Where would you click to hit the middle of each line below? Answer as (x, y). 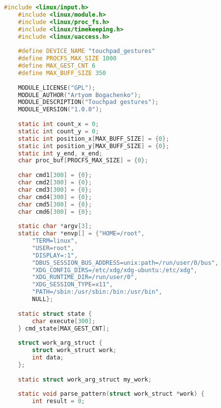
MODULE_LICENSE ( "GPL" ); (57, 88)
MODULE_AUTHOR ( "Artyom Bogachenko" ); (80, 95)
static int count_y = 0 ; (58, 131)
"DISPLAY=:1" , (55, 255)
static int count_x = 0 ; (58, 124)
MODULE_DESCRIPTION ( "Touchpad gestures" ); (88, 102)
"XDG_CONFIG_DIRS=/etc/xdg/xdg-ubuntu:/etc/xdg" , (115, 270)
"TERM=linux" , (55, 241)
